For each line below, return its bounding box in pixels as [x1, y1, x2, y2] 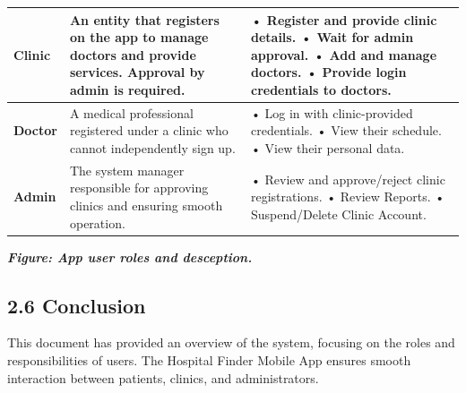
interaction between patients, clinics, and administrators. [7, 368, 319, 387]
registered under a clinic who [69, 121, 229, 140]
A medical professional [69, 103, 194, 122]
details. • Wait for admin [250, 28, 414, 47]
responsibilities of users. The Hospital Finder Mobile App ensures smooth [7, 351, 411, 370]
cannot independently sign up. [69, 138, 236, 157]
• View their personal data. [250, 138, 405, 157]
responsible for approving [69, 178, 209, 197]
